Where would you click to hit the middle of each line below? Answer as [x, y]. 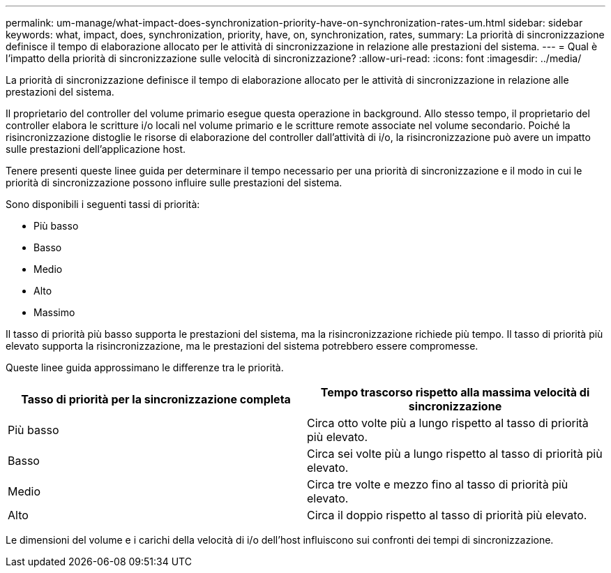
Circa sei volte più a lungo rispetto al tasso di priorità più [455, 454]
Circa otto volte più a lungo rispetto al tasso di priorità [448, 423]
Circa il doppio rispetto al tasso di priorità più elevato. [447, 515]
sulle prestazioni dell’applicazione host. [96, 149]
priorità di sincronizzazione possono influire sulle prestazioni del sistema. [174, 183]
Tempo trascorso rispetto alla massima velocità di [455, 392]
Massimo [54, 312]
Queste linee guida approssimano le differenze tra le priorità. [145, 367]
